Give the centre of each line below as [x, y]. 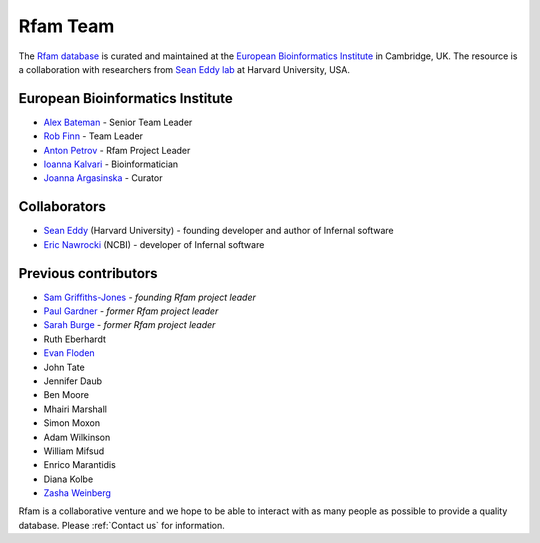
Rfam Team [66, 26]
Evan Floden [69, 353]
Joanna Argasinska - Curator [103, 178]
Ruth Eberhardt [75, 339]
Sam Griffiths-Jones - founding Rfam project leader [150, 297]
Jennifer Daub [73, 381]
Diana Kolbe [68, 479]
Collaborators [62, 206]
